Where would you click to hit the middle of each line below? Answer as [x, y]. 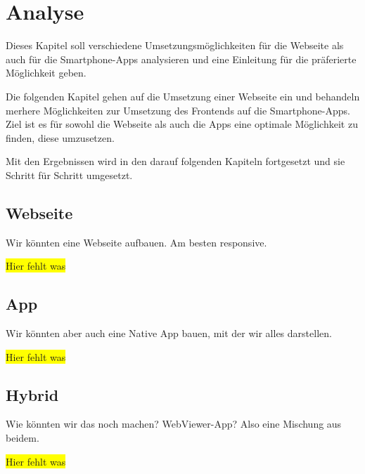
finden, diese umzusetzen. [60, 137]
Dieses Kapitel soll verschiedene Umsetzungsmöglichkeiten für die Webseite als [175, 45]
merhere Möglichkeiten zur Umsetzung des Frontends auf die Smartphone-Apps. [178, 110]
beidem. [23, 438]
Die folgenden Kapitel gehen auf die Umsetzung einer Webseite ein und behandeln [183, 96]
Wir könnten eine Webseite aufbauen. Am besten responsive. [136, 242]
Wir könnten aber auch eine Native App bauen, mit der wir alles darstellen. [169, 333]
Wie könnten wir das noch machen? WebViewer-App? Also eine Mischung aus [174, 424]
